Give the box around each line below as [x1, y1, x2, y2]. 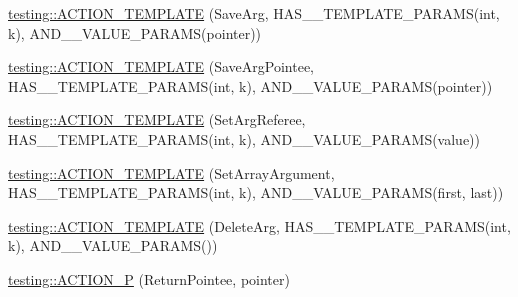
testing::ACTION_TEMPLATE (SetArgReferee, [8, 109, 306, 130]
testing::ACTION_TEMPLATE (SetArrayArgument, [8, 162, 335, 183]
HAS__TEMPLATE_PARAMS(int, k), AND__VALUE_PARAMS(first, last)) [8, 182, 504, 203]
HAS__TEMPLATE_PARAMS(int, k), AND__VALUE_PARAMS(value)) [8, 128, 481, 149]
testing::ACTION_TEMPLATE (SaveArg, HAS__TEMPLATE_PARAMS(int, [8, 3, 500, 23]
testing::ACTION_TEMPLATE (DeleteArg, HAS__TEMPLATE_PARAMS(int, [8, 215, 511, 236]
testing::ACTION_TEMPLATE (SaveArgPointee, [8, 56, 315, 77]
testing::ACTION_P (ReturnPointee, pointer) [8, 268, 290, 289]
